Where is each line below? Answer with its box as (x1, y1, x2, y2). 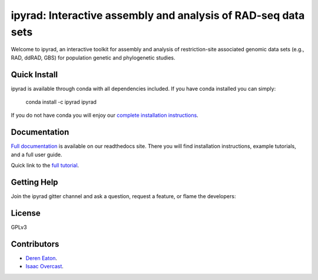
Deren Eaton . (25, 254, 58, 262)
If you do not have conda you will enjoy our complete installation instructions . (11, 112, 198, 119)
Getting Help (11, 177, 58, 187)
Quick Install (11, 70, 58, 80)
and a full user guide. (11, 151, 62, 158)
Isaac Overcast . (25, 263, 64, 270)
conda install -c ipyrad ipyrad (25, 98, 97, 106)
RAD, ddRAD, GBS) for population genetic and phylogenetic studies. (11, 54, 176, 61)
